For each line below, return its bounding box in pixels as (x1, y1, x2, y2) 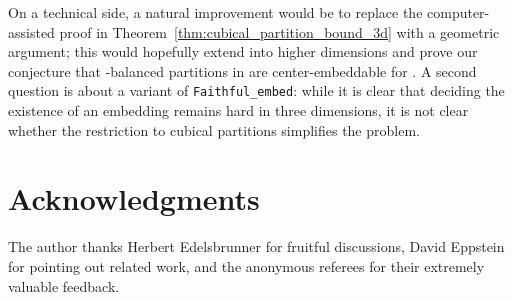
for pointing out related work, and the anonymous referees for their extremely (8, 255, 485, 276)
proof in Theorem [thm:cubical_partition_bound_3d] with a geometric (59, 21, 500, 42)
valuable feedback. (8, 275, 120, 296)
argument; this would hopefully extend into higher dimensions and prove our (8, 41, 478, 62)
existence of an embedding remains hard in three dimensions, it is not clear (8, 100, 469, 121)
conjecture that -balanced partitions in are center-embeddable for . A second (8, 60, 477, 81)
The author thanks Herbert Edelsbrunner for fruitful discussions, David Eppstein (8, 236, 505, 257)
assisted (8, 21, 55, 42)
